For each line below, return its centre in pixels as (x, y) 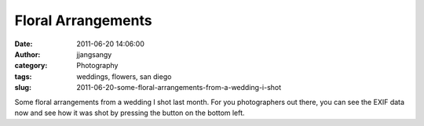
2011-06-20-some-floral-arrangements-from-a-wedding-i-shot (179, 88)
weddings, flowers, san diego (124, 76)
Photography (97, 66)
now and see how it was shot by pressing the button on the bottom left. (130, 113)
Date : (24, 44)
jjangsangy (94, 54)
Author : (27, 54)
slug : (23, 88)
